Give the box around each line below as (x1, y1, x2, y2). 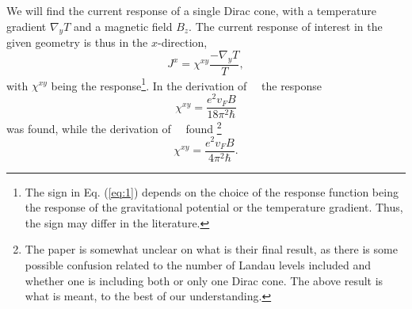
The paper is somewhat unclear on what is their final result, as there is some (25, 241, 398, 257)
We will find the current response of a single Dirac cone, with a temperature (6, 2, 376, 18)
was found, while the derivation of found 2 (6, 118, 222, 136)
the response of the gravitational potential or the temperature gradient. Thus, (25, 199, 403, 216)
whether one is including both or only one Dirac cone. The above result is (25, 272, 383, 288)
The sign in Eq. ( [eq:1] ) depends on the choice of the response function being (25, 183, 399, 200)
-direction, (157, 34, 208, 51)
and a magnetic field (74, 17, 173, 34)
